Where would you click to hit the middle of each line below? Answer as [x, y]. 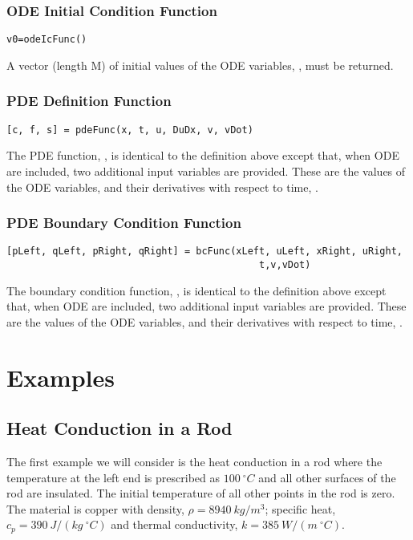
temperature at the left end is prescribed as [113, 477]
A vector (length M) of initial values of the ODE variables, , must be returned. [200, 65]
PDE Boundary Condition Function [124, 223]
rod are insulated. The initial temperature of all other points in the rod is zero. [201, 493]
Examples [61, 377]
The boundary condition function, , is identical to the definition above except [196, 290]
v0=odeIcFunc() [47, 40]
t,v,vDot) [285, 265]
